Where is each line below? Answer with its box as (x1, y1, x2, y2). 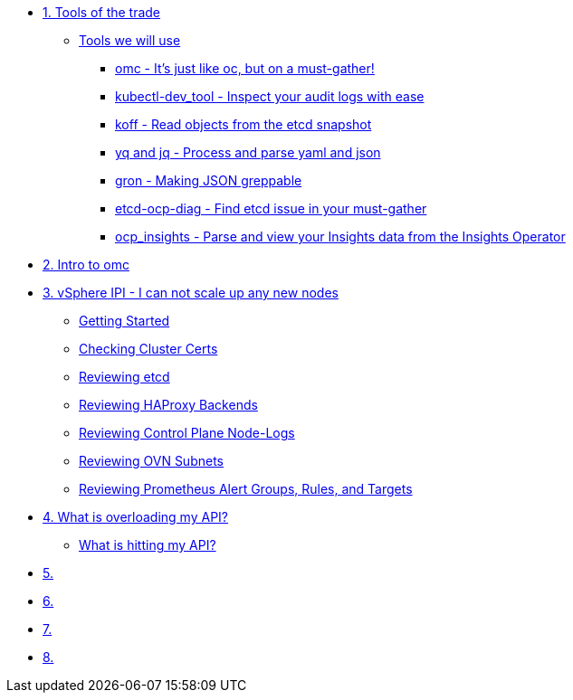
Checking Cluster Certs (79, 341, 218, 356)
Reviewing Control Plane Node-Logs (79, 425, 295, 440)
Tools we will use (79, 33, 181, 48)
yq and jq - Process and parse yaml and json (115, 145, 381, 160)
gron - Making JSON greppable (115, 173, 302, 188)
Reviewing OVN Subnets (79, 453, 224, 468)
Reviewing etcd (79, 369, 170, 384)
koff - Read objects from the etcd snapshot (115, 117, 372, 132)
